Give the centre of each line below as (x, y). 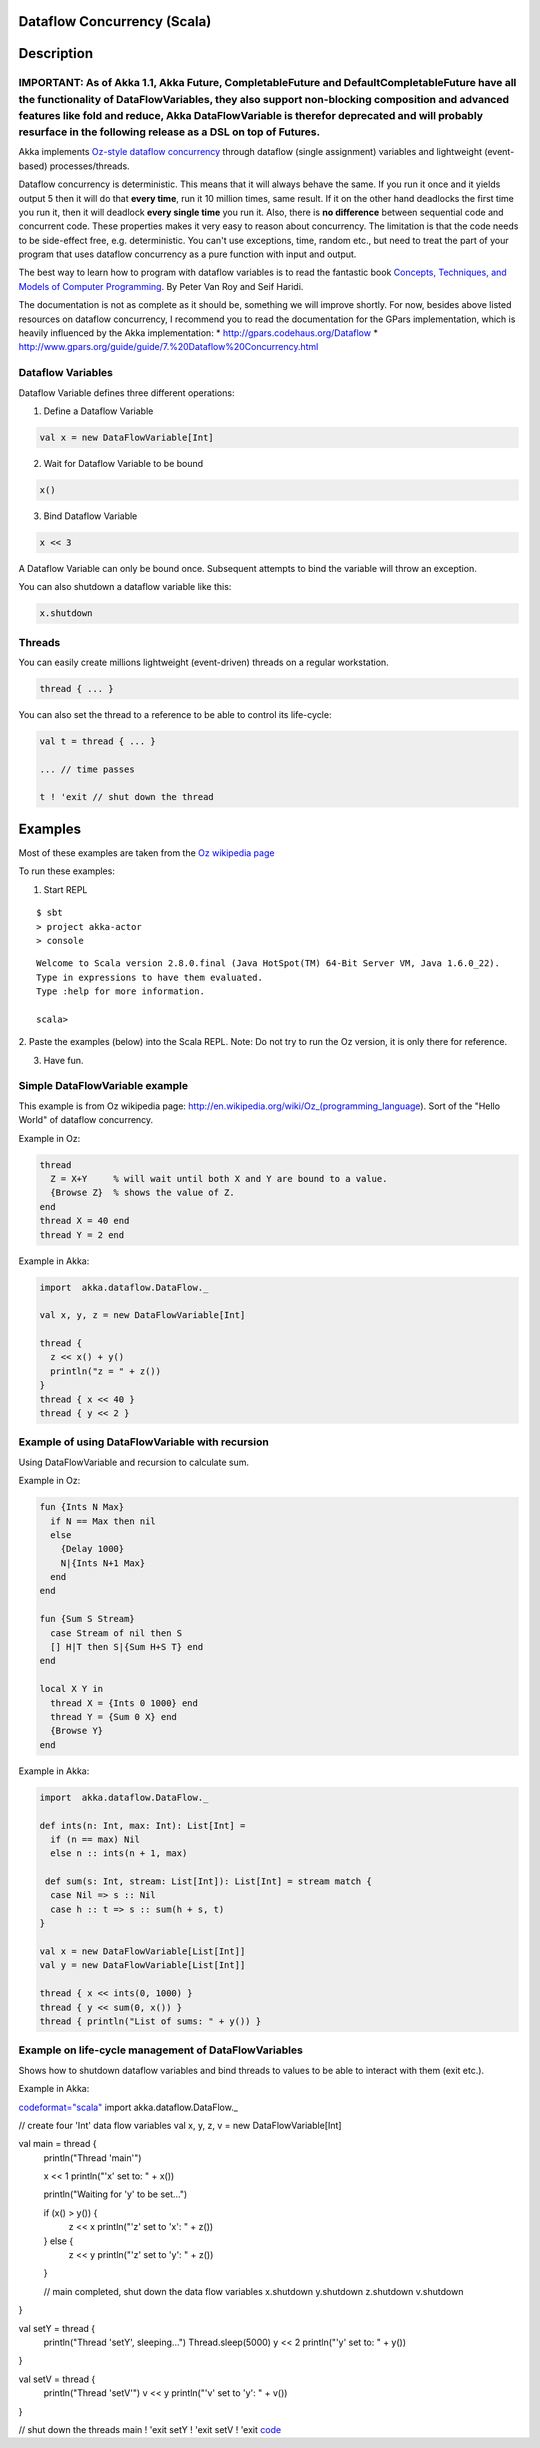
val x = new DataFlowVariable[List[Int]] (142, 1951)
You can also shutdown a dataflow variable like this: (125, 587)
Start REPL (65, 889)
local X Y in (71, 1689)
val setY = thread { (57, 2328)
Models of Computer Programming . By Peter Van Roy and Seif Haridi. (161, 286)
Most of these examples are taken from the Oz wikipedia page (146, 852)
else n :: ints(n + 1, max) (119, 1853)
